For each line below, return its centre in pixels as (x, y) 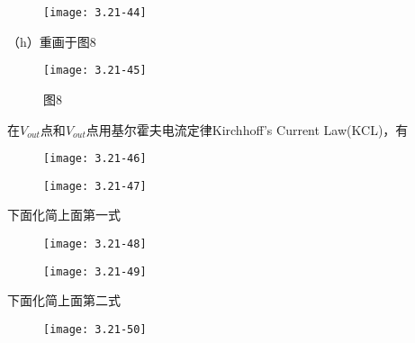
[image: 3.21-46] (95, 159)
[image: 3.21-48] (95, 244)
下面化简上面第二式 (64, 300)
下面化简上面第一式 (64, 215)
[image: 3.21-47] (95, 186)
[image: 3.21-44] (95, 13)
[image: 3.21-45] (95, 71)
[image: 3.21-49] (95, 271)
